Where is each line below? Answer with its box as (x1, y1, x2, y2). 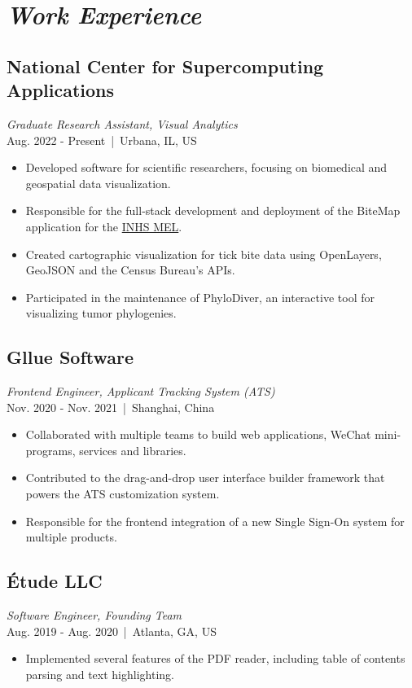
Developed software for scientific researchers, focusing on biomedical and (25, 159, 388, 176)
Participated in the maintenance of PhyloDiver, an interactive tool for (25, 288, 375, 305)
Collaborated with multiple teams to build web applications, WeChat (25, 426, 371, 443)
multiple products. (25, 528, 117, 546)
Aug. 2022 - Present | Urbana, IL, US (7, 131, 197, 148)
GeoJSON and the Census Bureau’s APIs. (25, 261, 235, 278)
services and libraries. (79, 441, 186, 458)
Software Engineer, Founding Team (7, 607, 182, 624)
